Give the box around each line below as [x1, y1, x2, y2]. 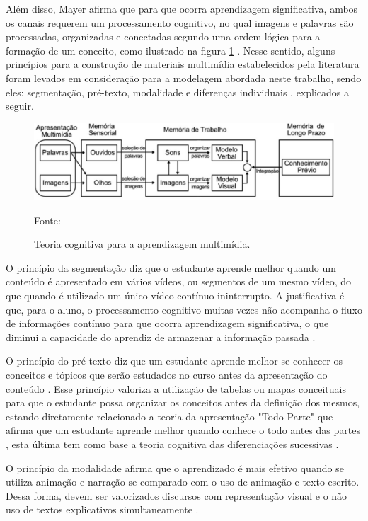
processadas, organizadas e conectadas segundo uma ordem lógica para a [6, 29, 321, 44]
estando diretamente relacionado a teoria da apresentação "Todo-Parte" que [6, 408, 333, 423]
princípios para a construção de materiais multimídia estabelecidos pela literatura [6, 57, 360, 71]
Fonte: [34, 212, 61, 227]
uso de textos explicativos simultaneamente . [6, 502, 199, 517]
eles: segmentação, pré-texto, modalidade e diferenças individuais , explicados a [6, 84, 350, 99]
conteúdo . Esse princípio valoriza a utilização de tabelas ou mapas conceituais [6, 381, 346, 396]
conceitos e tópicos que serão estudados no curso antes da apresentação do [6, 367, 328, 382]
